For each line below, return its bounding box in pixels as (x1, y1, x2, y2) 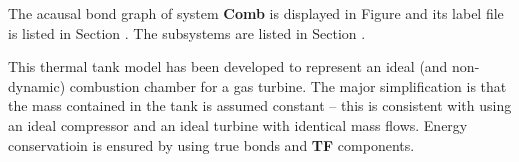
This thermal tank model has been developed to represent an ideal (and (8, 56, 448, 77)
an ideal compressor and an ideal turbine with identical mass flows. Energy (8, 114, 468, 135)
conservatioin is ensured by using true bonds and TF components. (8, 134, 415, 155)
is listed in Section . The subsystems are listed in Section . (8, 22, 366, 43)
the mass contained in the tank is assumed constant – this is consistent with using (8, 95, 512, 116)
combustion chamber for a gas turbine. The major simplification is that (69, 75, 507, 96)
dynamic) (8, 75, 66, 96)
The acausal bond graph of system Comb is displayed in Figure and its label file (8, 3, 504, 23)
